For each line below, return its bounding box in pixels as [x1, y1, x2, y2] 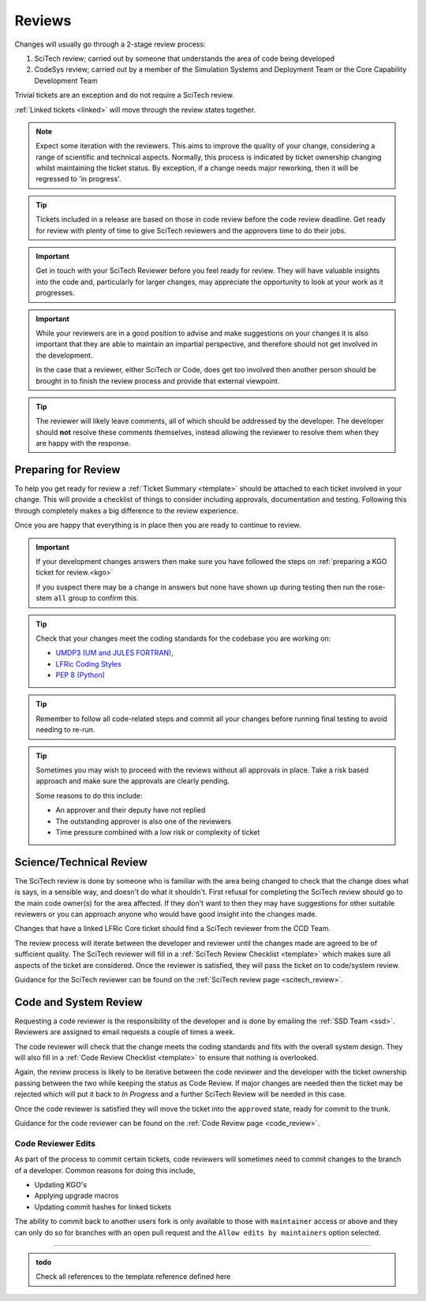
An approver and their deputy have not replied [55, 806, 206, 815]
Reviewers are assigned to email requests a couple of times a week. [14, 1027, 236, 1037]
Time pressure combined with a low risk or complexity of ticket [55, 827, 260, 836]
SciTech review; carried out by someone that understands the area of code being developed [34, 54, 335, 63]
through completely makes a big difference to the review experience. [14, 506, 239, 515]
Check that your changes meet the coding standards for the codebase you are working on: [35, 634, 331, 643]
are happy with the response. [35, 439, 131, 448]
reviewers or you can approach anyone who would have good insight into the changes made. [14, 910, 317, 919]
